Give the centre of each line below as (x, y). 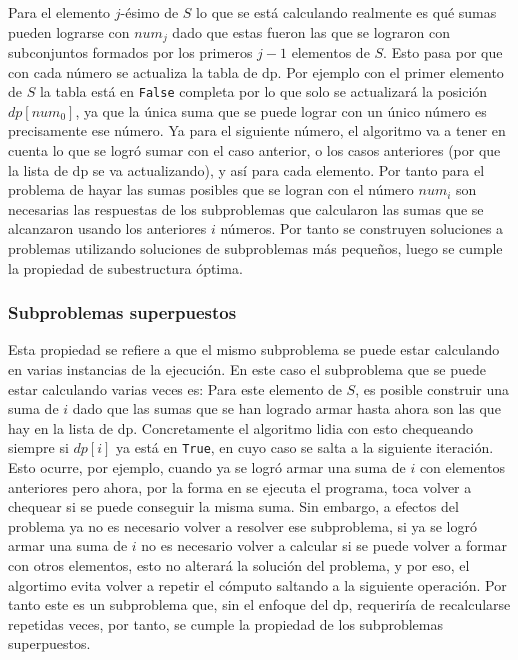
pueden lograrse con (69, 31)
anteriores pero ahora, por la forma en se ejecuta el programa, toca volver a (240, 486)
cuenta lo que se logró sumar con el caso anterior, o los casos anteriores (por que (254, 150)
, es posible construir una (432, 388)
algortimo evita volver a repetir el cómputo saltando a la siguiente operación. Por (257, 584)
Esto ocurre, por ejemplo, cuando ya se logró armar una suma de (207, 467)
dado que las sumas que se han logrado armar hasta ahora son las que (286, 408)
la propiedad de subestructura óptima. (125, 267)
